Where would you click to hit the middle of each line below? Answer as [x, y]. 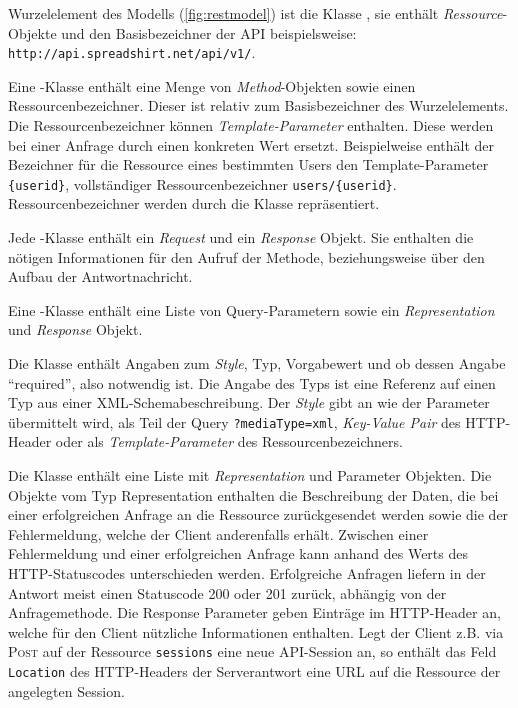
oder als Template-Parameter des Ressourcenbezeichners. [229, 441]
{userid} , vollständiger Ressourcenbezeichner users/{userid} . [202, 183]
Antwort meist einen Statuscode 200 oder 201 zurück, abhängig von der [227, 592]
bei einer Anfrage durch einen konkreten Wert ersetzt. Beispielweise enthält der [251, 144]
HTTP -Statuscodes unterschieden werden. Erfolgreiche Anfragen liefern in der [247, 573]
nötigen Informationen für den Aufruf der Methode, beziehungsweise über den [246, 256]
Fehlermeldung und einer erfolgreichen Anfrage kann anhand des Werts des [238, 553]
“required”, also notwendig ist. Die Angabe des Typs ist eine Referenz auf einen [252, 382]
